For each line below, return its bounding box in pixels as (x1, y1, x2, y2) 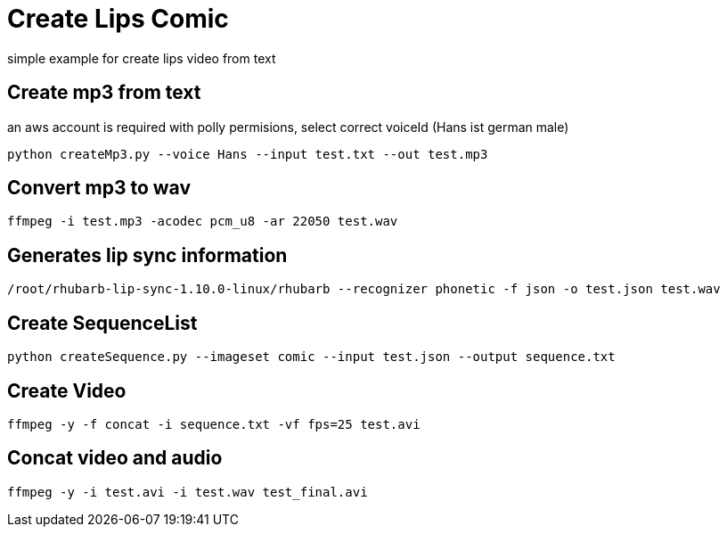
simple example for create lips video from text (7, 50, 276, 66)
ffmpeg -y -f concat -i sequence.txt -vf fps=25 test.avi (7, 416, 421, 431)
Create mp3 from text (7, 81, 201, 104)
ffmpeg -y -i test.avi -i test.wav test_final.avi (7, 484, 368, 499)
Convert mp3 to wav (7, 177, 191, 200)
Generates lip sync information (7, 243, 288, 267)
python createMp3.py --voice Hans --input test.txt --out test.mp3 (7, 146, 488, 161)
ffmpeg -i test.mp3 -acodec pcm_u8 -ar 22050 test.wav (7, 214, 398, 229)
